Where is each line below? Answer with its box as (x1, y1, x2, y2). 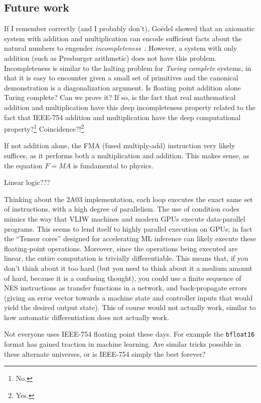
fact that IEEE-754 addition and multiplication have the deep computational (4, 112, 241, 122)
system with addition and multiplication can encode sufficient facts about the (4, 33, 242, 43)
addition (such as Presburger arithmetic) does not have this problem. (4, 52, 217, 63)
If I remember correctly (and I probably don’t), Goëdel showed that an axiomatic (4, 23, 254, 34)
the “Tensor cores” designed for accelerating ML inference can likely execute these (4, 233, 256, 244)
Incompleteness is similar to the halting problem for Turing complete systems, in (4, 62, 251, 73)
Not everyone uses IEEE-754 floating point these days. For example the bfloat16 (4, 329, 255, 339)
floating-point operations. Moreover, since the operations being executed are (4, 243, 238, 253)
